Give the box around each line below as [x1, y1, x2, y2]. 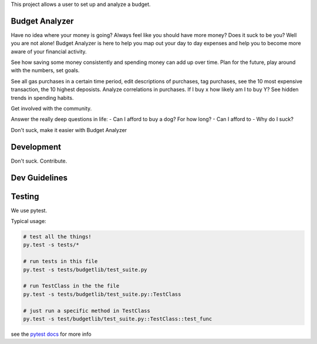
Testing [11, 191, 39, 201]
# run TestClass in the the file [23, 282, 120, 289]
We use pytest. [11, 207, 47, 214]
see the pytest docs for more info [11, 330, 92, 338]
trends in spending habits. [11, 94, 74, 101]
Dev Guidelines [11, 173, 68, 183]
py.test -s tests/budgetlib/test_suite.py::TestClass [23, 291, 181, 298]
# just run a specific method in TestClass [23, 307, 151, 314]
